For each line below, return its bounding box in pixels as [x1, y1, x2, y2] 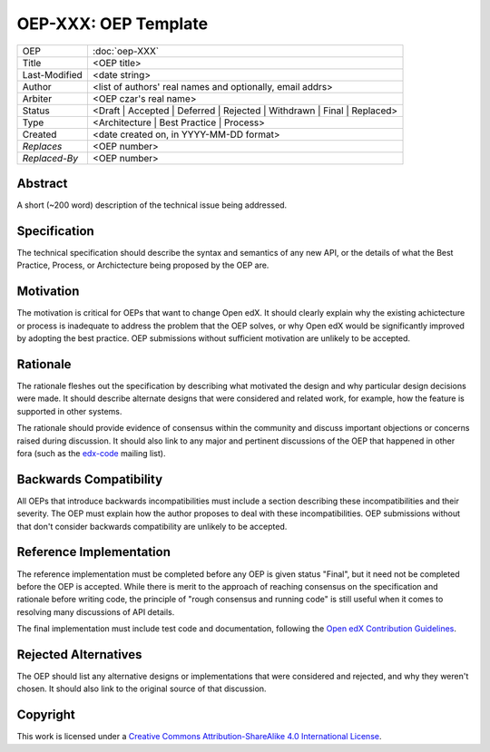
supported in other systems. [16, 405, 122, 416]
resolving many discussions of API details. [16, 606, 175, 617]
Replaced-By [22, 151, 79, 164]
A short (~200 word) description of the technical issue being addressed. [16, 200, 288, 210]
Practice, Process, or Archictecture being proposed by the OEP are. [16, 259, 269, 271]
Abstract [16, 175, 68, 190]
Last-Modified [22, 68, 83, 81]
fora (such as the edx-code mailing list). [16, 447, 166, 458]
